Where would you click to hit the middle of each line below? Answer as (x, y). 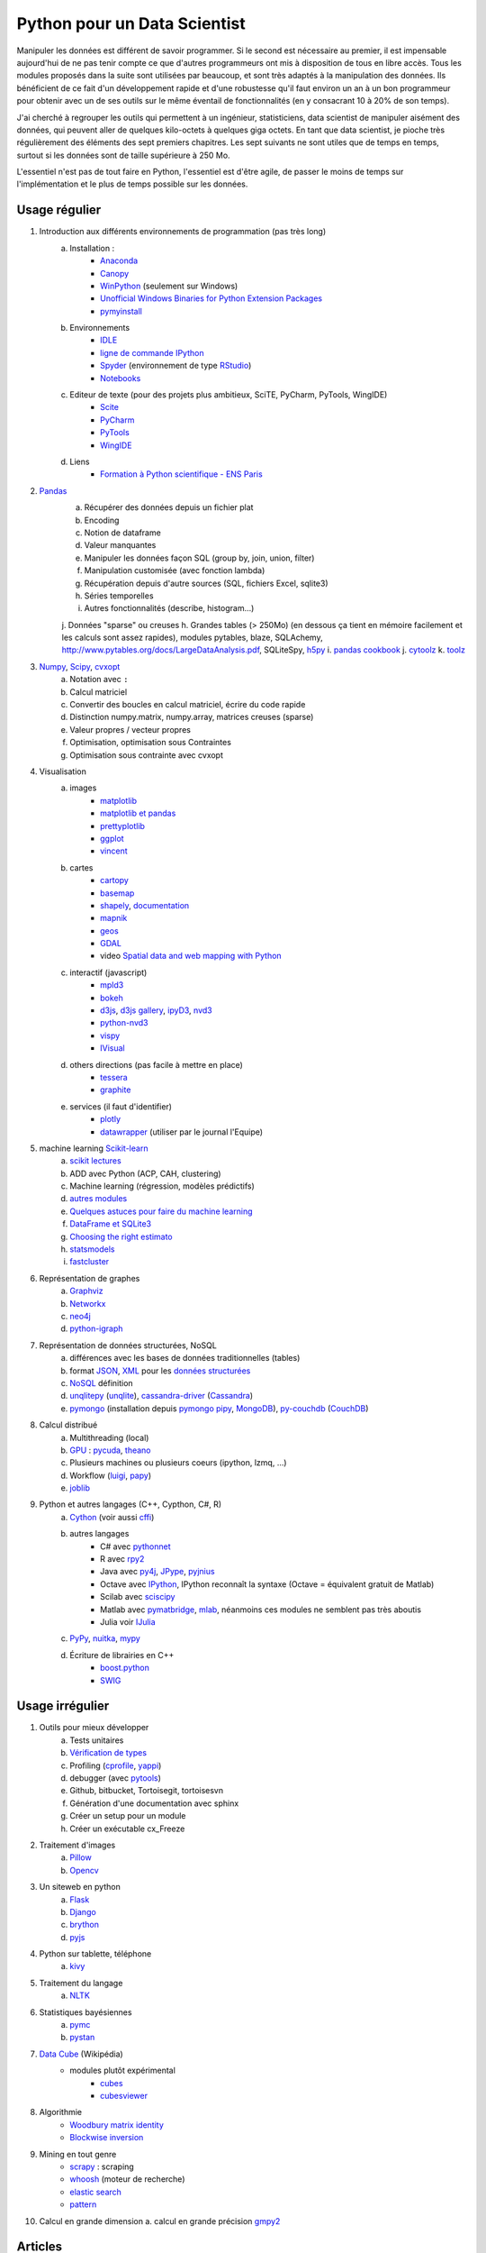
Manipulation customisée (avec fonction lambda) (175, 570)
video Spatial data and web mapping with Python (191, 956)
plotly (111, 1119)
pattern (83, 2204)
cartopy (115, 880)
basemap (117, 893)
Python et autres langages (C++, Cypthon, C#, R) (130, 1504)
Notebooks (121, 378)
